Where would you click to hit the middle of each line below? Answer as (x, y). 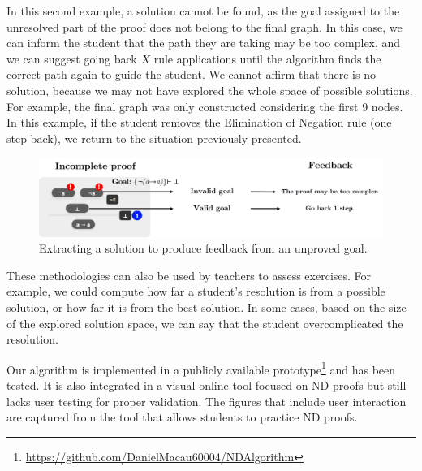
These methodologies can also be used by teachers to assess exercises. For (189, 275)
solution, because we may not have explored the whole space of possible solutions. (210, 90)
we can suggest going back (72, 58)
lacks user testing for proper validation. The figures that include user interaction (207, 401)
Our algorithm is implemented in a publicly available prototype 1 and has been (201, 368)
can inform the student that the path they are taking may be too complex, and (204, 43)
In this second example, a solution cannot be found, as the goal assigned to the (203, 11)
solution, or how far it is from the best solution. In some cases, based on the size (207, 307)
